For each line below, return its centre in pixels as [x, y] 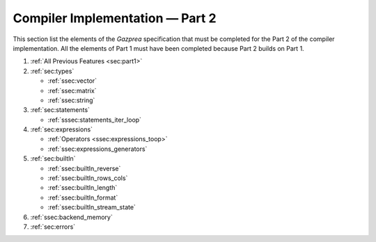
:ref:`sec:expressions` [62, 129]
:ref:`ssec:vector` [72, 81]
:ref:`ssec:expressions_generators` [97, 149]
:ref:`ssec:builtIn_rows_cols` [88, 178]
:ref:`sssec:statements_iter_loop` [95, 120]
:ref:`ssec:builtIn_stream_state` [92, 207]
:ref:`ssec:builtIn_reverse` [84, 168]
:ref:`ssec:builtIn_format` [83, 197]
